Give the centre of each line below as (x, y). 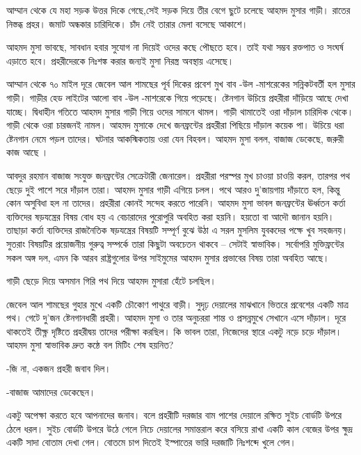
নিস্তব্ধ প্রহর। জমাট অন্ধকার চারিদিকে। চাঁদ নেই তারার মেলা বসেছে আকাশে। (127, 23)
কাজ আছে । (27, 152)
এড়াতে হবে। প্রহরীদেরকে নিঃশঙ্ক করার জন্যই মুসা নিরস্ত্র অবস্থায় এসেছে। (120, 60)
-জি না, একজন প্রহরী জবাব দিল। (59, 368)
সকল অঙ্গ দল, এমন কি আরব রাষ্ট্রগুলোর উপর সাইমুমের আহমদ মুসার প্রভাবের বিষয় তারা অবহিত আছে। (168, 257)
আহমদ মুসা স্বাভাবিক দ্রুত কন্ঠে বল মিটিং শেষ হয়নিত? (90, 345)
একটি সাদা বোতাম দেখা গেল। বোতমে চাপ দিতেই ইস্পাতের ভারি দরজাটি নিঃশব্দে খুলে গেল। (151, 442)
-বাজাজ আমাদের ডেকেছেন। (51, 391)
